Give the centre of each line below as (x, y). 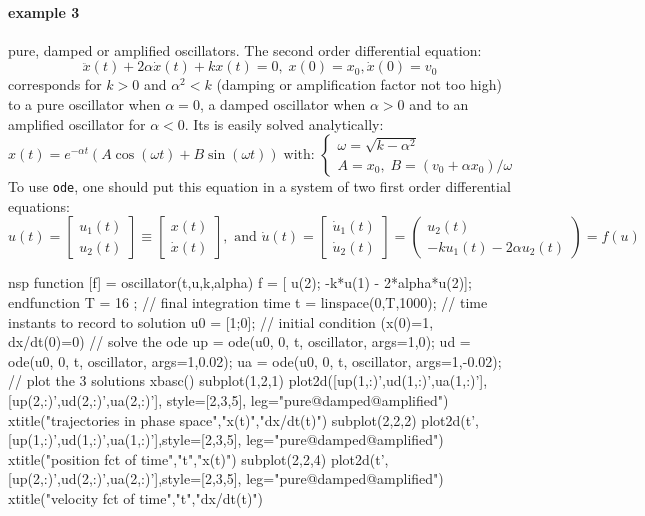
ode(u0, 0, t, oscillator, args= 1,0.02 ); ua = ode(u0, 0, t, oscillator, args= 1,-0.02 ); (255, 360)
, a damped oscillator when (282, 103)
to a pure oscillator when (84, 103)
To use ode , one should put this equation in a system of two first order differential (259, 186)
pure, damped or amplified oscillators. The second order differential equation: (245, 49)
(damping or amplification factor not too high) (359, 84)
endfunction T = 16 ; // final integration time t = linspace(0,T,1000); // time (248, 302)
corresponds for (55, 84)
